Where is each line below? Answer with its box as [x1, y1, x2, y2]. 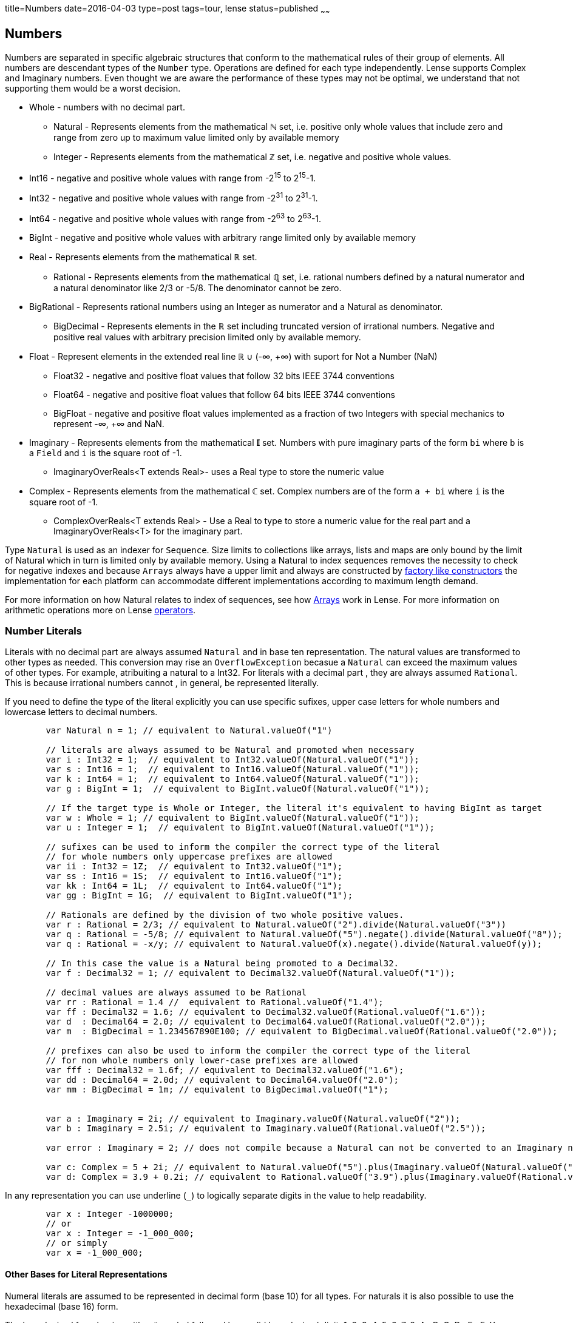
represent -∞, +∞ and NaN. [53, 418, 164, 429]
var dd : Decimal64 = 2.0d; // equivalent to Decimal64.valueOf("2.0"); [46, 1075, 399, 1085]
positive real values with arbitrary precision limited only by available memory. [53, 331, 361, 342]
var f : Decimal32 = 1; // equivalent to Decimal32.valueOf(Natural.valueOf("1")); [46, 968, 455, 978]
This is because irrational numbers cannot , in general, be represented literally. [5, 678, 319, 688]
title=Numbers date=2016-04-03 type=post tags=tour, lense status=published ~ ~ [5, 3, 330, 16]
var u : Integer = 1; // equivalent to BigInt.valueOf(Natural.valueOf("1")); [46, 823, 435, 833]
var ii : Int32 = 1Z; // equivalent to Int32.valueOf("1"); [46, 861, 343, 872]
